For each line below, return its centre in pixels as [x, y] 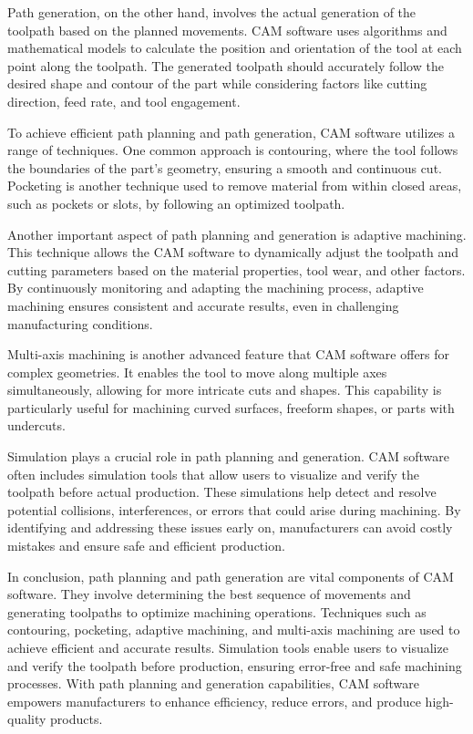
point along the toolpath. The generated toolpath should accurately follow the [226, 65]
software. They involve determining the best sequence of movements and [209, 594]
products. [77, 719]
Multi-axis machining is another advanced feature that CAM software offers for [229, 354]
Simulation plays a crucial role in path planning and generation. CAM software [228, 456]
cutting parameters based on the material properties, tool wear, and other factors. [236, 269]
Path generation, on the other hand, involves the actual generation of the [212, 12]
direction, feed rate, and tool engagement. [124, 101]
